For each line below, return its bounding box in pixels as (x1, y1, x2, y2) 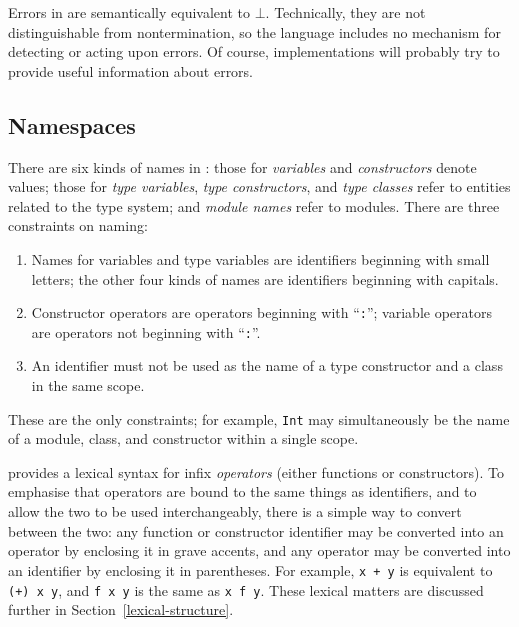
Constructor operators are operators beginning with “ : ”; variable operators (31, 302, 492, 323)
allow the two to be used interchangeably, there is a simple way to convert (8, 501, 462, 522)
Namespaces (8, 109, 136, 140)
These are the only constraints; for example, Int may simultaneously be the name (8, 408, 510, 429)
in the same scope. (31, 375, 145, 396)
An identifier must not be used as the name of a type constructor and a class (31, 355, 503, 376)
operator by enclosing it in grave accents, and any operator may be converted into (8, 540, 511, 561)
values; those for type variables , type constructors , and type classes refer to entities (8, 176, 511, 197)
